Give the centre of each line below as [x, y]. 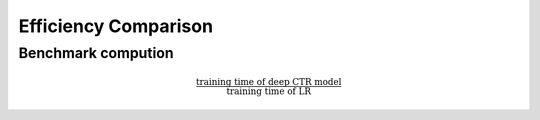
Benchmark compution [96, 53]
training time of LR [269, 91]
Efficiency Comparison [116, 26]
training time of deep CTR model [268, 81]
